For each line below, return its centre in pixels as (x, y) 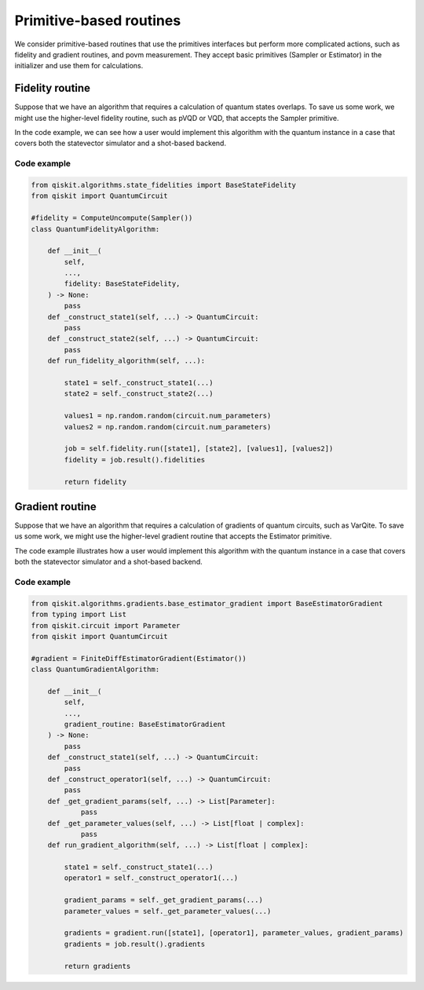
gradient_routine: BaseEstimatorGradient (145, 725)
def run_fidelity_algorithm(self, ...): (126, 361)
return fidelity (95, 482)
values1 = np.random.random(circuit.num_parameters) (168, 416)
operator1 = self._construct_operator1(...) (151, 878)
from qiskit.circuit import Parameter (106, 625)
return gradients (97, 966)
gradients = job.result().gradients (135, 944)
